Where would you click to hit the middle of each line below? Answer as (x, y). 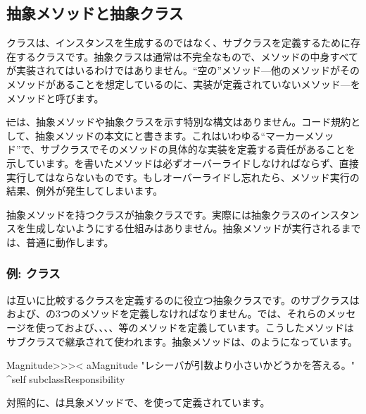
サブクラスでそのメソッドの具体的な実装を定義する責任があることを (198, 149)
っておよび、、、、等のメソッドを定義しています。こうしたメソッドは (200, 327)
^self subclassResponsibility (66, 378)
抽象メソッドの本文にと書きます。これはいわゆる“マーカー (170, 135)
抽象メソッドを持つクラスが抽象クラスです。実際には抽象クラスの (158, 214)
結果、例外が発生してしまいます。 (85, 191)
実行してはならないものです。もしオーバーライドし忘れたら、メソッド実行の (183, 177)
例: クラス (33, 273)
